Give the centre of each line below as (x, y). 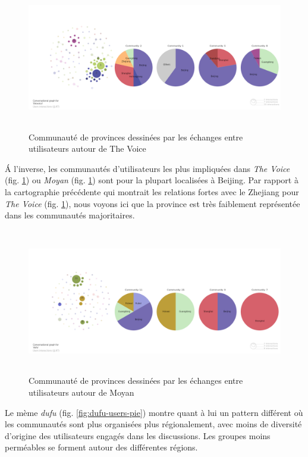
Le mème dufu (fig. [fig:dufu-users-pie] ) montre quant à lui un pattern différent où (154, 412)
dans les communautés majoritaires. (70, 215)
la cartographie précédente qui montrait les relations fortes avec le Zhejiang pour (152, 192)
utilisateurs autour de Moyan (81, 392)
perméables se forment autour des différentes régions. (101, 447)
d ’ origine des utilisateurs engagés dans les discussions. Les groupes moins (138, 435)
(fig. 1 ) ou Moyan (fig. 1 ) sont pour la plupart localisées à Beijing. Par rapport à (152, 180)
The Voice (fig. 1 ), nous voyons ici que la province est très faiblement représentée (153, 203)
